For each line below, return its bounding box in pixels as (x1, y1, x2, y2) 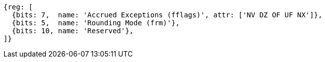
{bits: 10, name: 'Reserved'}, (11, 27, 134, 35)
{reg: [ (3, 3, 33, 11)
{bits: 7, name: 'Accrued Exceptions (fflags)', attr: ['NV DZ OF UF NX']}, (11, 11, 323, 19)
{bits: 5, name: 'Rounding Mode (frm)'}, (11, 19, 180, 27)
